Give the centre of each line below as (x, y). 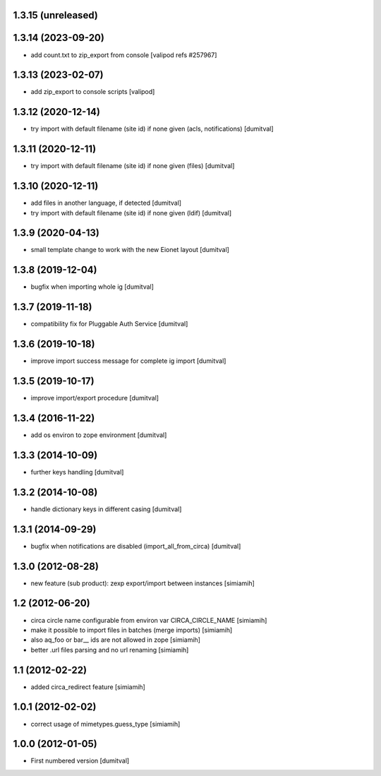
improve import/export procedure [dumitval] (95, 398)
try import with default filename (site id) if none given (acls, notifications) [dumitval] (152, 129)
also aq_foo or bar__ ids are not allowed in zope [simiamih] (116, 640)
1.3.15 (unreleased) (55, 15)
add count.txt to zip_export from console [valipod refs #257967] (124, 55)
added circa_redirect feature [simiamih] (88, 687)
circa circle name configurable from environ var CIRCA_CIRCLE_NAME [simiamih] (149, 620)
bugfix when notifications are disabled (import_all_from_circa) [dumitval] (136, 546)
